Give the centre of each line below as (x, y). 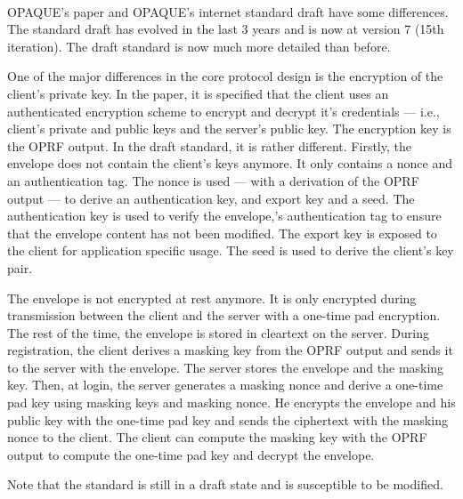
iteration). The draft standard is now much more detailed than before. (199, 46)
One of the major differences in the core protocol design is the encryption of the (225, 76)
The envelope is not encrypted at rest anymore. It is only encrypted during (212, 298)
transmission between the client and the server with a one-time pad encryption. (224, 315)
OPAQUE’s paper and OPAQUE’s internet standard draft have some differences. (228, 11)
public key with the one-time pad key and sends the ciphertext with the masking (227, 419)
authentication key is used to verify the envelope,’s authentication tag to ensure (224, 216)
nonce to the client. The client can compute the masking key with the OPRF (217, 437)
